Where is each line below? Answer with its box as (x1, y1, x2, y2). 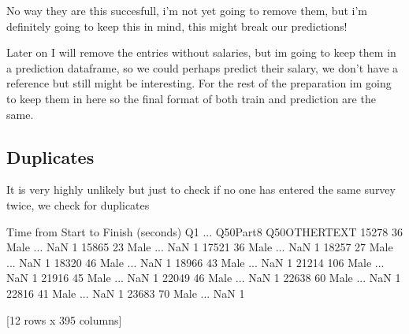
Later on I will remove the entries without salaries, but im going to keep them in (6, 44, 396, 61)
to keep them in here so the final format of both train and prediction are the (6, 90, 376, 106)
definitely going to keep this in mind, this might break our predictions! (6, 17, 348, 34)
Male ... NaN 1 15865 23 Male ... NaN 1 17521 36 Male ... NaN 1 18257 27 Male (6, 239, 393, 255)
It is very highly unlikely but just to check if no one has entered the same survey (6, 181, 396, 198)
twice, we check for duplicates (6, 196, 150, 213)
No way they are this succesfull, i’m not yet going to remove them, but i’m (6, 2, 367, 18)
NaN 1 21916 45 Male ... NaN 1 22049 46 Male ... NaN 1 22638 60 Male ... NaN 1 (6, 269, 401, 286)
